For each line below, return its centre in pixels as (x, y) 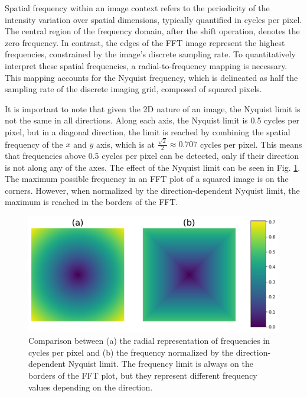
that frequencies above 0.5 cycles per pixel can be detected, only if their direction (152, 156)
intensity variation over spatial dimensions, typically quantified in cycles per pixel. (153, 19)
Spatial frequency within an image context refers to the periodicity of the (137, 8)
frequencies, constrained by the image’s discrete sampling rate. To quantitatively (150, 54)
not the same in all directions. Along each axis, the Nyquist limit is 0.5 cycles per (152, 120)
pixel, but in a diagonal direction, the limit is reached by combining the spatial (148, 131)
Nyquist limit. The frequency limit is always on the (161, 364)
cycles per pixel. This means (251, 144)
